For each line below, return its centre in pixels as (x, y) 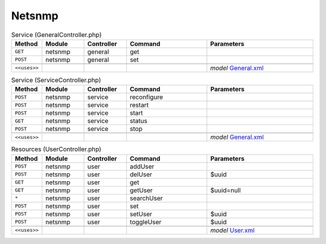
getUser (142, 190)
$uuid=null (225, 190)
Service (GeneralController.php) (56, 34)
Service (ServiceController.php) (56, 80)
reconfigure (146, 97)
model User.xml (232, 230)
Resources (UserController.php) (56, 149)
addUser (142, 166)
